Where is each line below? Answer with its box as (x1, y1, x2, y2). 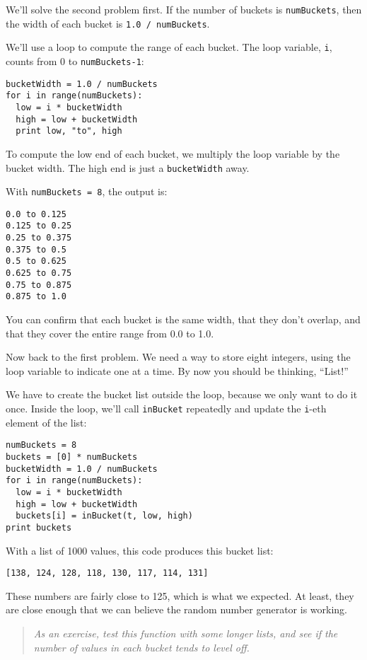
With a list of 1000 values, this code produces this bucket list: (6, 543, 274, 557)
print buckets (6, 522, 72, 533)
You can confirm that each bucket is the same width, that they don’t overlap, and (6, 312, 361, 327)
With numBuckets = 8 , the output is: (6, 184, 168, 199)
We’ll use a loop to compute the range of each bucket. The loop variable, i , (6, 40, 332, 54)
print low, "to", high (16, 126, 122, 137)
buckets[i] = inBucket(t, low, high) (16, 511, 193, 521)
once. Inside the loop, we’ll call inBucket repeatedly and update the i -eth (6, 401, 327, 416)
